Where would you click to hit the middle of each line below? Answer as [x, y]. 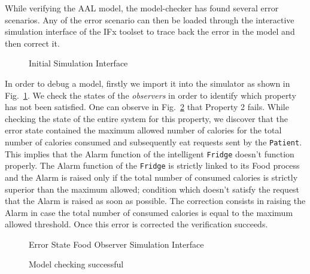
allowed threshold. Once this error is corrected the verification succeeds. [136, 224]
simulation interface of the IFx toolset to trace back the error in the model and [150, 31]
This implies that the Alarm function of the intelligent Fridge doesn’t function [150, 153]
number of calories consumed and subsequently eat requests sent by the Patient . [154, 141]
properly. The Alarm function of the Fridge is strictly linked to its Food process [152, 165]
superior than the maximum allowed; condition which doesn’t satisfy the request [152, 189]
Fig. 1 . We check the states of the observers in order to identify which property [151, 95]
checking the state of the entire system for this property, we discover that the [147, 118]
